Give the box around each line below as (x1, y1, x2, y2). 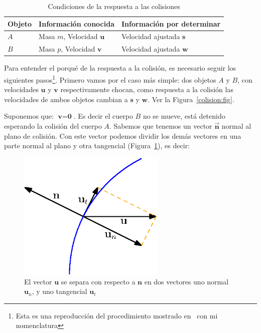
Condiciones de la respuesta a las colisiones (48, 1, 180, 11)
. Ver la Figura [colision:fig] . (148, 94, 234, 104)
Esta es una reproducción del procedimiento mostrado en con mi (16, 310, 218, 320)
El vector (24, 276, 52, 286)
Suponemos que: (4, 111, 54, 121)
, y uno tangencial (32, 286, 87, 296)
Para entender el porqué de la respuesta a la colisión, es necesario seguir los (4, 63, 236, 73)
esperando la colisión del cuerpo (4, 121, 102, 131)
